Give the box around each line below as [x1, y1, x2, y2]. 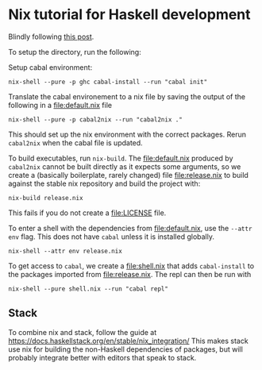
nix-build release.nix [8, 194, 83, 202]
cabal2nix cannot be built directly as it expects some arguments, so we [8, 161, 241, 172]
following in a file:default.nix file [8, 100, 113, 110]
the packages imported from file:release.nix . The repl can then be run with [8, 269, 252, 279]
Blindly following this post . [8, 32, 94, 41]
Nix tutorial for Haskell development [8, 6, 252, 24]
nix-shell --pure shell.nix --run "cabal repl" [8, 284, 169, 293]
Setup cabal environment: [8, 62, 93, 72]
